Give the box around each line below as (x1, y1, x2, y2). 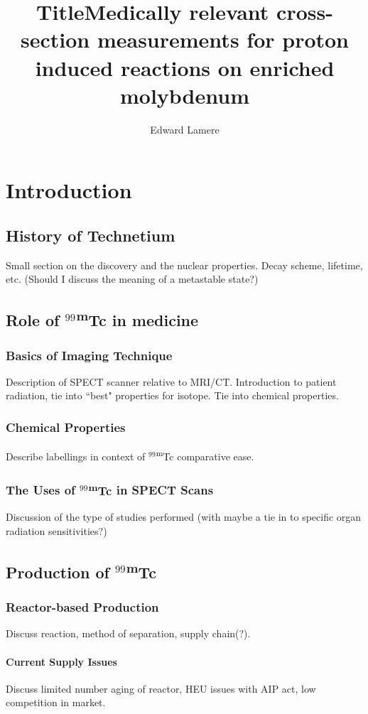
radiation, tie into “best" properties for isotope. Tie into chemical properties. (6, 388, 339, 403)
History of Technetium (6, 224, 175, 246)
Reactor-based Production (6, 598, 159, 616)
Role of (6, 309, 60, 331)
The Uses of (6, 481, 75, 499)
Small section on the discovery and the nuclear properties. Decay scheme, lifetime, (6, 257, 363, 272)
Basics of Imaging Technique (6, 346, 173, 364)
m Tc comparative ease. (156, 447, 254, 463)
